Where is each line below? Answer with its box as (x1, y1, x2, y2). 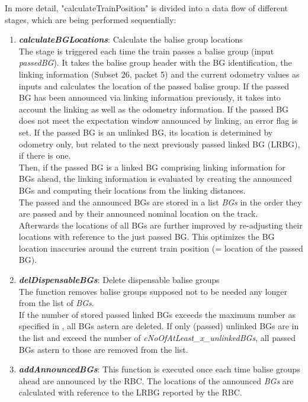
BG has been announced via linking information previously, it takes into (18, 91, 281, 104)
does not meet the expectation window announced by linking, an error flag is (18, 114, 298, 127)
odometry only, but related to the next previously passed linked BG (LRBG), (18, 137, 300, 150)
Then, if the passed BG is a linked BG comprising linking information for (18, 160, 285, 173)
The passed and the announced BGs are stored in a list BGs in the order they (18, 195, 302, 208)
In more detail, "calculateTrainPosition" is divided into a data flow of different (5, 2, 288, 14)
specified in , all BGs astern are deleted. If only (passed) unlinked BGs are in (18, 320, 299, 332)
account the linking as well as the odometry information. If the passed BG (18, 102, 289, 115)
